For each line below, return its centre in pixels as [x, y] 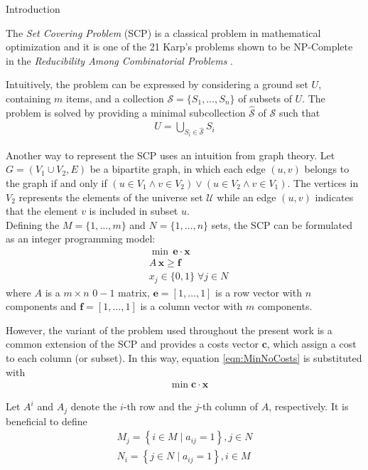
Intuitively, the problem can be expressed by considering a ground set [157, 84]
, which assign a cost [312, 344]
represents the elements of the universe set [111, 197]
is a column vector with [191, 306]
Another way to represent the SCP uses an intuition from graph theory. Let [171, 155]
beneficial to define [47, 421]
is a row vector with [259, 292]
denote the [94, 406]
